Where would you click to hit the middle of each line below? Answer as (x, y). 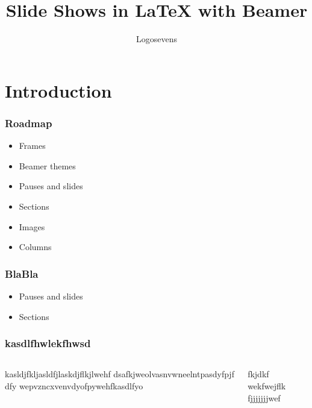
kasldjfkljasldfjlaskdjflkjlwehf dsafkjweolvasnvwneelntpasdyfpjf (120, 374)
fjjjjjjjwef (264, 397)
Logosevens (157, 39)
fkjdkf (258, 374)
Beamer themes (47, 165)
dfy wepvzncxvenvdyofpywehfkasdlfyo (74, 385)
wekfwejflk (267, 385)
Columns (35, 247)
